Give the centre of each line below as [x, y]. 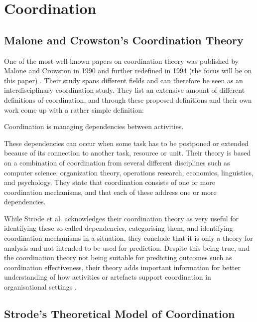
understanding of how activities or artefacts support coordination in [108, 277]
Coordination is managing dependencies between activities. [94, 126]
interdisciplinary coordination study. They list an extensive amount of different [125, 90]
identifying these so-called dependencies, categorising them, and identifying [119, 228]
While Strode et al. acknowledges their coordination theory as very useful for [122, 218]
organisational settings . [40, 287]
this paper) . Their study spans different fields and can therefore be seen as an [124, 80]
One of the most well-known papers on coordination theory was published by [122, 61]
